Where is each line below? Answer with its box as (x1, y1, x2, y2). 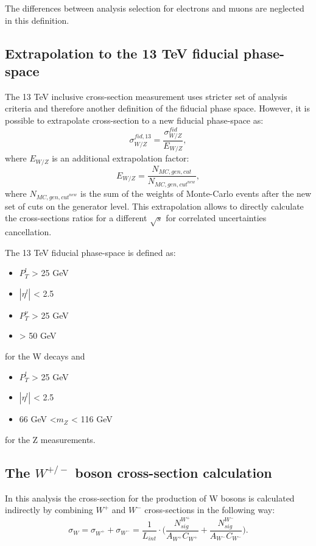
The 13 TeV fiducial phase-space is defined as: (5, 246, 176, 258)
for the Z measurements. (5, 433, 96, 445)
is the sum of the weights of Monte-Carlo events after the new (80, 186, 312, 199)
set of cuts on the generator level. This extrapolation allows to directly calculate (5, 199, 304, 212)
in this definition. (5, 13, 69, 26)
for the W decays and (5, 350, 85, 363)
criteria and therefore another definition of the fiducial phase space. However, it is (5, 102, 310, 115)
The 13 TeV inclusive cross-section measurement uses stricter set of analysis (5, 90, 287, 102)
